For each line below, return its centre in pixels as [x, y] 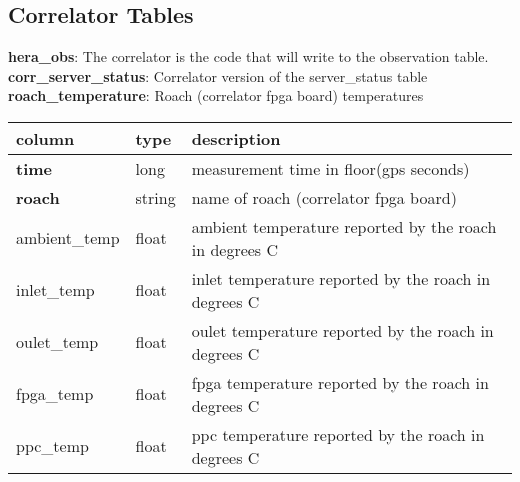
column [45, 138]
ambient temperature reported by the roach [344, 226]
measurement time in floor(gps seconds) [330, 168]
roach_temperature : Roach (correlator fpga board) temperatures [216, 95]
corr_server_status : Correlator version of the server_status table [218, 75]
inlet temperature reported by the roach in [341, 278]
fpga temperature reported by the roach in [340, 382]
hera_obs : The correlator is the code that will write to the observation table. [248, 56]
